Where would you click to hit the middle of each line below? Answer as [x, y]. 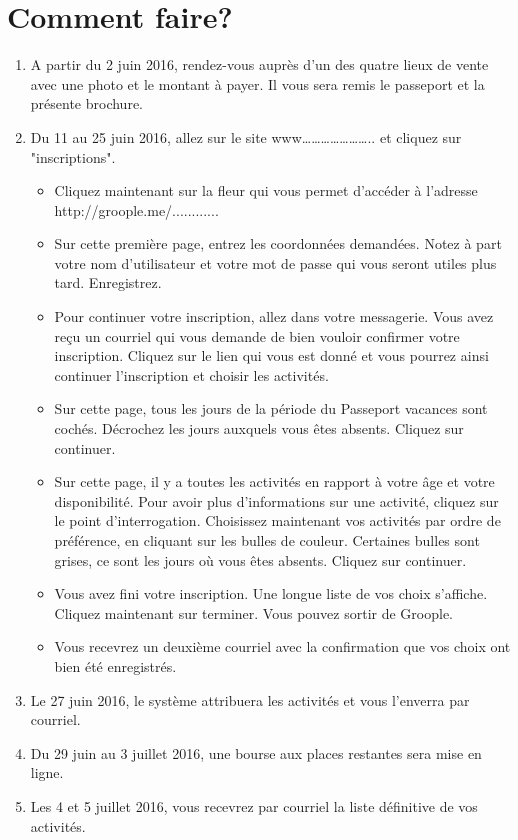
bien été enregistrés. [115, 665]
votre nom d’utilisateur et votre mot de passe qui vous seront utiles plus [275, 262]
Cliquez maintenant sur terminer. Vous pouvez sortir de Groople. [254, 612]
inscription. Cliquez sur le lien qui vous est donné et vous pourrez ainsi [271, 355]
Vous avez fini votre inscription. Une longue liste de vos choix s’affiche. [271, 593]
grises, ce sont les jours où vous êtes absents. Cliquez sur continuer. [260, 559]
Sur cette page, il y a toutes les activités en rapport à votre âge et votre [274, 481]
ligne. [47, 772]
